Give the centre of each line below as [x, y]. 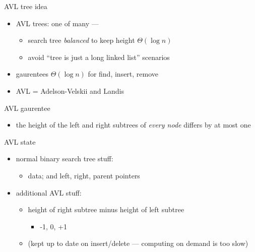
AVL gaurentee [27, 108]
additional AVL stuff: [49, 192]
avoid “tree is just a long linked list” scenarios [99, 57]
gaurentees [32, 74]
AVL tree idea [26, 6]
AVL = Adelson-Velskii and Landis [70, 90]
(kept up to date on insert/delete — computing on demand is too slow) [138, 243]
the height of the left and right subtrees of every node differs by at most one [133, 125]
